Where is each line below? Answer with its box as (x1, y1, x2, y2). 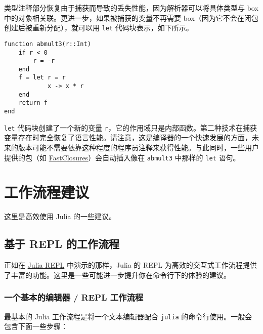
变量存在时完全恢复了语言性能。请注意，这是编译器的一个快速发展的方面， (4, 132, 252, 143)
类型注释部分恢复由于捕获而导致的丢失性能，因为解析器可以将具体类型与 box (4, 3, 258, 13)
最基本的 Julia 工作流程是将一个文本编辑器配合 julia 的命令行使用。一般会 (4, 311, 252, 321)
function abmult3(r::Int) (4, 40, 91, 48)
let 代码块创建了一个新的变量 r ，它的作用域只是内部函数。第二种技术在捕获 (4, 122, 257, 133)
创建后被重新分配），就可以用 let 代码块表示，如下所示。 (4, 22, 193, 33)
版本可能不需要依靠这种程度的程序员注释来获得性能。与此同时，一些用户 (18, 142, 259, 152)
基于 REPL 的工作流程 (4, 236, 120, 252)
